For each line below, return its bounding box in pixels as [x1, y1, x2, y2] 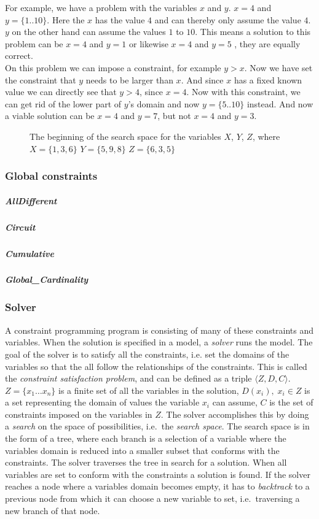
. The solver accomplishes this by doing [160, 407, 309, 420]
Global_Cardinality [5, 273, 89, 286]
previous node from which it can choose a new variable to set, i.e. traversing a [5, 492, 300, 505]
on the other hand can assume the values [12, 25, 166, 38]
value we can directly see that [5, 85, 117, 98]
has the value [95, 13, 145, 26]
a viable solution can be [5, 109, 95, 122]
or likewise [128, 37, 168, 50]
